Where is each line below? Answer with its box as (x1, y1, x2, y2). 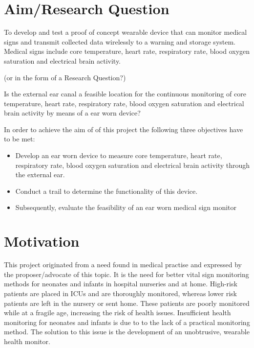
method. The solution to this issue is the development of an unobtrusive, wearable (4, 326, 250, 337)
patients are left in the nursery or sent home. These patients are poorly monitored (4, 298, 250, 308)
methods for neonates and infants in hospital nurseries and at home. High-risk (4, 278, 237, 289)
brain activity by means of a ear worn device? (4, 108, 141, 118)
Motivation (4, 231, 80, 251)
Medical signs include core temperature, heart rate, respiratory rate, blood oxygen (4, 46, 250, 56)
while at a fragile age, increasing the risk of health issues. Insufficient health (4, 307, 231, 318)
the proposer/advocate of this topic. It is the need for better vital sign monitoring (4, 269, 249, 279)
